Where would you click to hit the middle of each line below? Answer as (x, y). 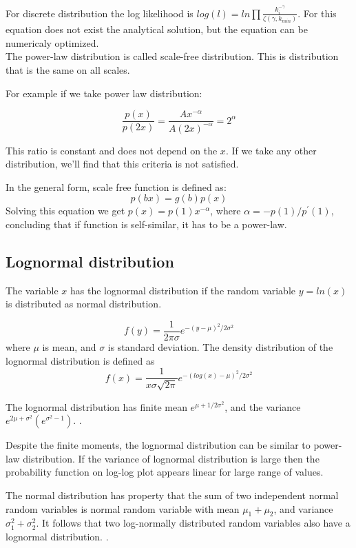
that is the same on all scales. (68, 69)
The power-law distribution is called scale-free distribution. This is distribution (172, 56)
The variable (32, 290)
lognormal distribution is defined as (80, 360)
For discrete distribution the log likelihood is (100, 13)
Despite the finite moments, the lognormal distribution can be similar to (158, 445)
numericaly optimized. (52, 42)
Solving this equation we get (65, 211)
